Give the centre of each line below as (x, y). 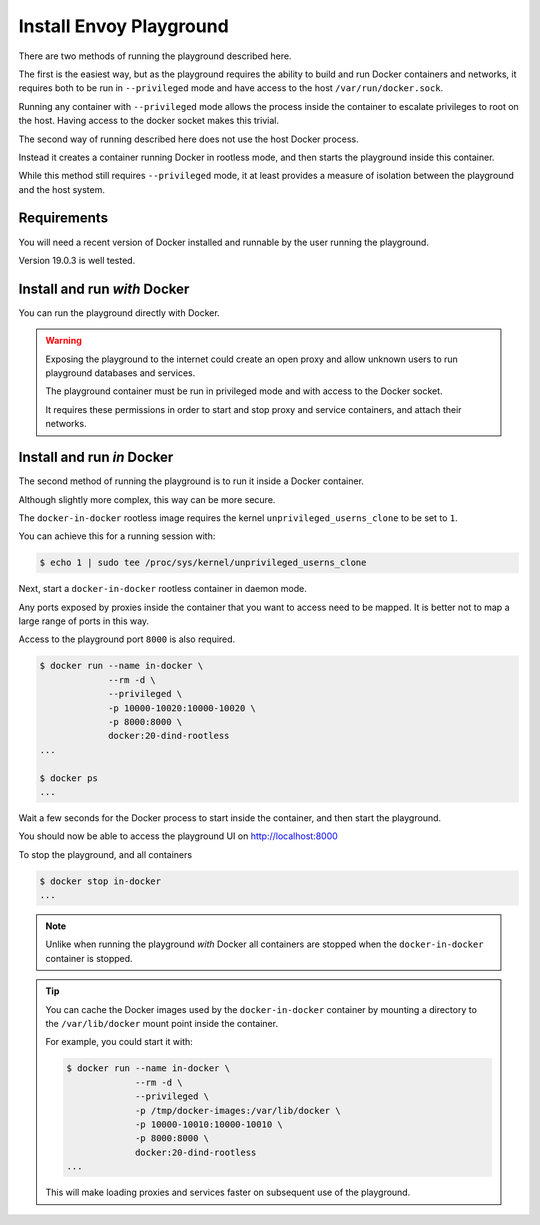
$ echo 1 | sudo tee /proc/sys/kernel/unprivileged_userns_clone (203, 563)
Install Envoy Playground (123, 26)
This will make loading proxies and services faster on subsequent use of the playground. (228, 1192)
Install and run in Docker (96, 457)
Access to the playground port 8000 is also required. (127, 639)
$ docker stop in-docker (100, 881)
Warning (63, 341)
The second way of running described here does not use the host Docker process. (188, 139)
